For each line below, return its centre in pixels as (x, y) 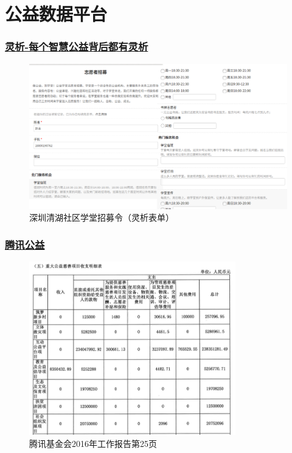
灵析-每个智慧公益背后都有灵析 (77, 47)
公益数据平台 (56, 14)
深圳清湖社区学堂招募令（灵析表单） (102, 217)
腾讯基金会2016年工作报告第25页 (93, 443)
